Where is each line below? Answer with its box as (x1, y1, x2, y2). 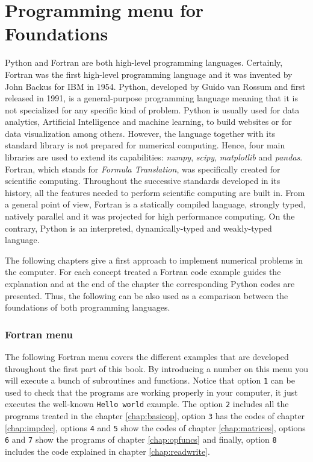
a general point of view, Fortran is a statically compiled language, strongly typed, (5, 198, 306, 210)
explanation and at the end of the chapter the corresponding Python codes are (5, 277, 295, 290)
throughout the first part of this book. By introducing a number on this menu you (5, 362, 308, 375)
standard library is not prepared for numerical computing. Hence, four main (5, 139, 285, 151)
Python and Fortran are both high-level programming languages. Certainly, (5, 56, 283, 69)
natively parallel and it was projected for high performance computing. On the (5, 210, 295, 223)
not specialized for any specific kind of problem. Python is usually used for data (5, 103, 300, 116)
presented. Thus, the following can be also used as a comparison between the (5, 289, 288, 302)
